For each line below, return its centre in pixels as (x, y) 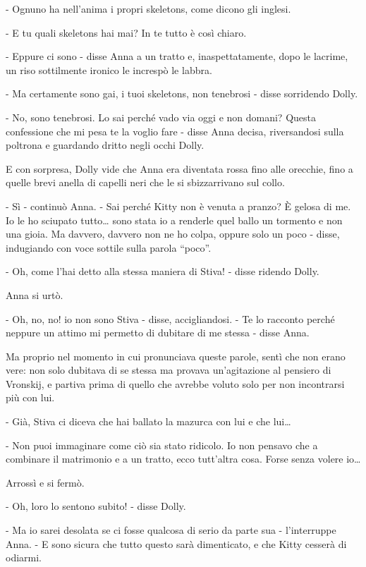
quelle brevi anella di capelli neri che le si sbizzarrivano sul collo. (145, 182)
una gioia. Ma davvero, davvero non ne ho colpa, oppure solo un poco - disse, (173, 234)
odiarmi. (24, 557)
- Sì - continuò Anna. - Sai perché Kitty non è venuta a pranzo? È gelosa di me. (178, 206)
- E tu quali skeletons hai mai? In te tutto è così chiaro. (126, 32)
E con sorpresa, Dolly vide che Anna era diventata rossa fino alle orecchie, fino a (179, 168)
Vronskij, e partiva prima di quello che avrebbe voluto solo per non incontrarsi (175, 383)
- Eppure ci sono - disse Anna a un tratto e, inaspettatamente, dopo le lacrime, (177, 56)
